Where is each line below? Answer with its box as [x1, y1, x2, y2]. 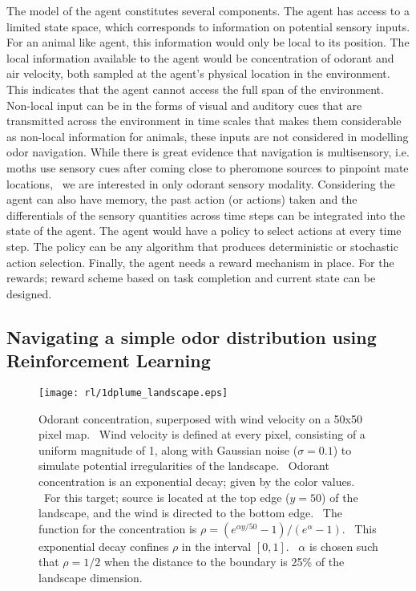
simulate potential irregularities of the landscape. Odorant [38, 457, 329, 474]
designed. [6, 285, 52, 302]
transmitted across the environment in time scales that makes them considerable [6, 112, 402, 129]
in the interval [181, 537, 252, 554]
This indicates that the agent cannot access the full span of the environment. [6, 80, 384, 97]
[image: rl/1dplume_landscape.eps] [38, 387, 228, 399]
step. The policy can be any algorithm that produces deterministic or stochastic [6, 237, 398, 254]
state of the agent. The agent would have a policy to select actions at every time [6, 222, 402, 239]
